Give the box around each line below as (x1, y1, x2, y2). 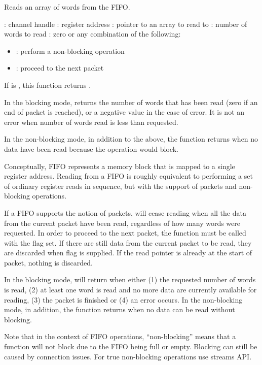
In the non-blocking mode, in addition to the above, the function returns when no (4, 134, 258, 144)
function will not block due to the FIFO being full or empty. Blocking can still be (4, 341, 257, 352)
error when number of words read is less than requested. (4, 116, 178, 127)
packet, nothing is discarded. (4, 257, 93, 268)
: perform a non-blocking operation (16, 45, 125, 56)
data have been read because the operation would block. (4, 143, 178, 154)
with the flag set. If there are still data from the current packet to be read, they (4, 237, 252, 248)
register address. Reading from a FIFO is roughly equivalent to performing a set (4, 171, 253, 181)
